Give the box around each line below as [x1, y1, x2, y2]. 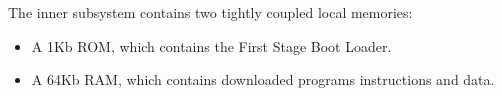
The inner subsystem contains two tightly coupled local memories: [8, 2, 413, 22]
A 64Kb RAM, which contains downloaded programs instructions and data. [31, 69, 495, 90]
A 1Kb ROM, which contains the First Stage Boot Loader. [31, 35, 392, 56]
